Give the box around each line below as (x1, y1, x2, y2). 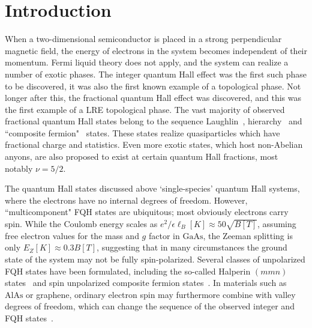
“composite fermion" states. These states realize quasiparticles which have (5, 126, 280, 139)
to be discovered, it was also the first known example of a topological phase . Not (5, 79, 301, 92)
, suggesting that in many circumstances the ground (97, 241, 287, 254)
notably (5, 162, 33, 174)
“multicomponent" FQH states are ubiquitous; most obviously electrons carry (5, 205, 289, 218)
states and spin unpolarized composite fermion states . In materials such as (5, 276, 287, 289)
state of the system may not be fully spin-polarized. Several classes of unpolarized (5, 252, 305, 265)
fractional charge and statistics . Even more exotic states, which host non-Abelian (5, 138, 303, 151)
